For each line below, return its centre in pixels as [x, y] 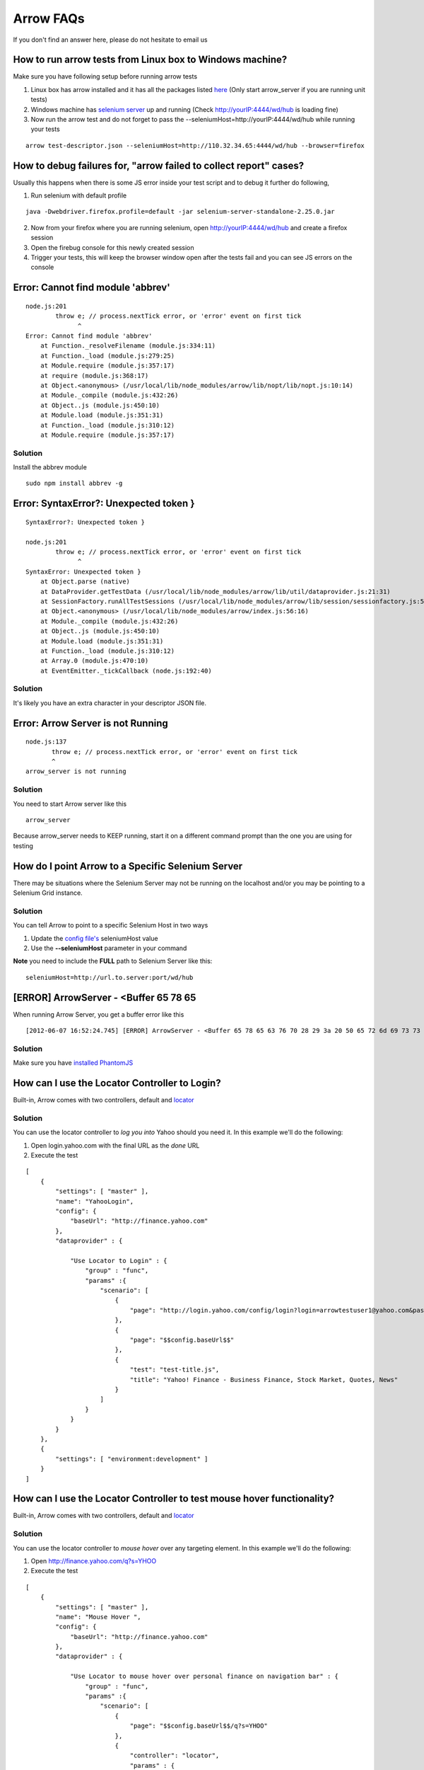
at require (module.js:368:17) [94, 376]
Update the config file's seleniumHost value [94, 938]
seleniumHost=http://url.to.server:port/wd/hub [110, 977]
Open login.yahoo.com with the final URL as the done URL [115, 1145]
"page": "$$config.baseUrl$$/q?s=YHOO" [199, 1726]
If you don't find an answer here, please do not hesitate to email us [110, 40]
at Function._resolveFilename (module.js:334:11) [128, 346]
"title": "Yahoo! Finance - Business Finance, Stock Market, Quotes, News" [264, 1380]
